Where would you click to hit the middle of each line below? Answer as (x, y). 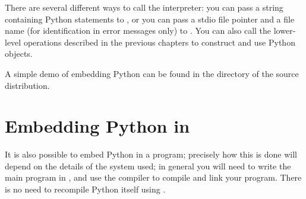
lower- (285, 31)
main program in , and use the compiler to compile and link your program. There (153, 177)
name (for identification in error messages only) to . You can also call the (138, 31)
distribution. (27, 85)
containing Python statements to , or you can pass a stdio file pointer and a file (150, 19)
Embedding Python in (97, 126)
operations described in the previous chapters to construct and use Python (159, 42)
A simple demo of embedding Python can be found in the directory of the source (152, 73)
